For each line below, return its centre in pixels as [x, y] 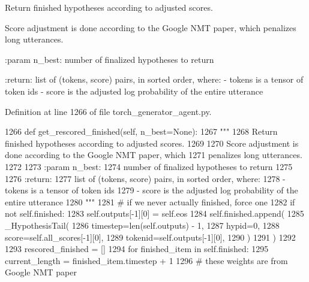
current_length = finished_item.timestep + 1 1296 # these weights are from [146, 260]
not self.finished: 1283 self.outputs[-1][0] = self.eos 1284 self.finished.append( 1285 [154, 213]
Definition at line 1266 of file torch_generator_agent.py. [108, 111]
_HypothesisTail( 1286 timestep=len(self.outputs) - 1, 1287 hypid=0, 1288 [142, 225]
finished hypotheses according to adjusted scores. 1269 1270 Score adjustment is [152, 143]
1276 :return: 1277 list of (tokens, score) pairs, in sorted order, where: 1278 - [145, 178]
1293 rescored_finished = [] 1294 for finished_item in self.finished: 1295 [137, 249]
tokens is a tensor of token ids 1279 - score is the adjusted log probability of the [151, 190]
